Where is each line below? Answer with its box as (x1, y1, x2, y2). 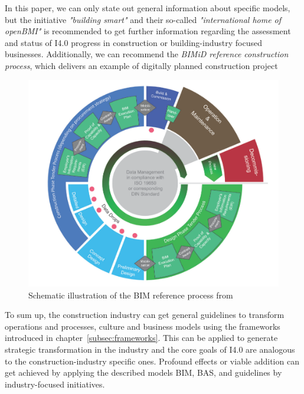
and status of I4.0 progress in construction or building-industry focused (5, 36, 262, 48)
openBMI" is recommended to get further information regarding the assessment (5, 25, 291, 37)
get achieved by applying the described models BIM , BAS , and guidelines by (5, 366, 282, 379)
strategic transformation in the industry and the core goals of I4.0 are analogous (5, 343, 295, 356)
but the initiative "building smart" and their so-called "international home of (5, 13, 282, 25)
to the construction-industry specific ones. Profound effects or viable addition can (5, 354, 299, 367)
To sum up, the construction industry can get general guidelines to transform (5, 308, 285, 321)
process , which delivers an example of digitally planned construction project (5, 59, 278, 71)
